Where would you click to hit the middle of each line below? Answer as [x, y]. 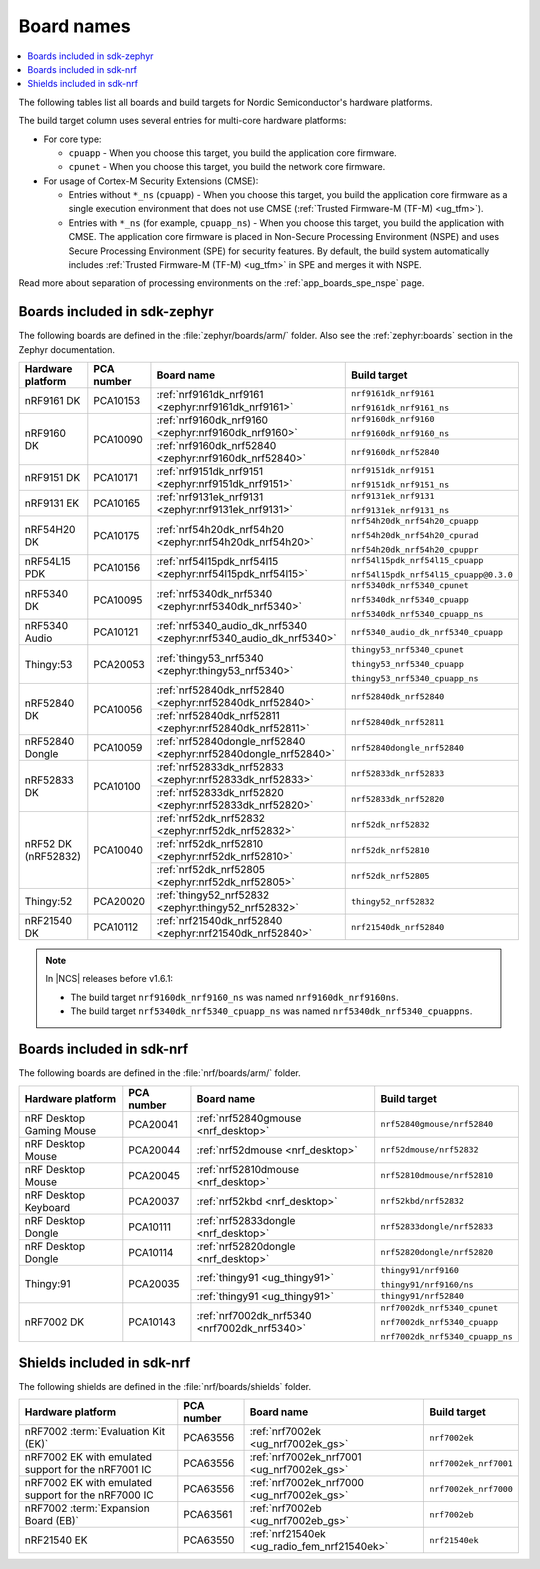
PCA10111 [150, 1227]
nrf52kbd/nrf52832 [422, 1201]
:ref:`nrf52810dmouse [248, 1169]
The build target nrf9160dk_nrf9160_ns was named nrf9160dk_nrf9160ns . [234, 997]
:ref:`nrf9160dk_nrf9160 [212, 420]
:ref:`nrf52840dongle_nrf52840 [231, 742]
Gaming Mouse [60, 1130]
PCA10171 [116, 478]
